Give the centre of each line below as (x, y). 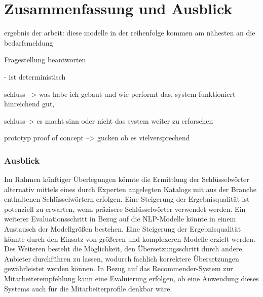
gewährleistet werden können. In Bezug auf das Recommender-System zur (119, 268)
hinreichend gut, (29, 104)
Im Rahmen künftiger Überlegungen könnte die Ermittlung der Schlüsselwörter (127, 179)
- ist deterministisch (35, 76)
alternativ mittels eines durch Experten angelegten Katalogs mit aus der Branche (130, 189)
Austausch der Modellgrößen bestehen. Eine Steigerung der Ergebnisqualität (123, 229)
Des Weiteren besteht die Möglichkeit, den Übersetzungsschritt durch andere (123, 249)
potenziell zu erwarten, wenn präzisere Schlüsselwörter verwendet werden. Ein (125, 209)
